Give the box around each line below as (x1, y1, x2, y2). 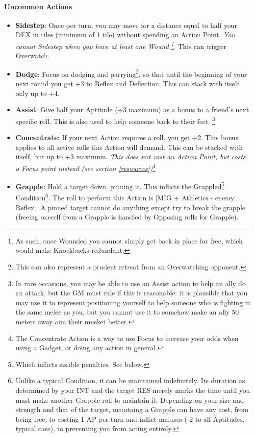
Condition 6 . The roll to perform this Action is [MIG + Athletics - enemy (15, 191, 234, 203)
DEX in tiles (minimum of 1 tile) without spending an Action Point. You (15, 29, 235, 40)
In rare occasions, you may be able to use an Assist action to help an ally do (15, 278, 246, 288)
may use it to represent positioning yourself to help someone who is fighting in (15, 297, 251, 307)
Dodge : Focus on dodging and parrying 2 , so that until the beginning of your (15, 67, 247, 79)
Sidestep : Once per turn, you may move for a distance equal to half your (15, 20, 237, 30)
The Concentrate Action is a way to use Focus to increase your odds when (15, 333, 239, 343)
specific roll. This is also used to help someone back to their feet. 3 (15, 114, 215, 126)
